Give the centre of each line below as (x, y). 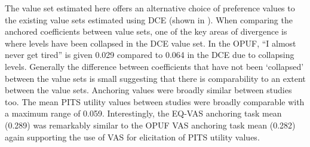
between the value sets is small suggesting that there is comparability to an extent (155, 78)
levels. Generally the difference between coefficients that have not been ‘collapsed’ (154, 66)
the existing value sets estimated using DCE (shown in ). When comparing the (149, 19)
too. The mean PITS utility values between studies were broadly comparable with (155, 101)
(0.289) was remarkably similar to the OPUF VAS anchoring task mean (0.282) (150, 125)
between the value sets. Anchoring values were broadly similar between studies (148, 90)
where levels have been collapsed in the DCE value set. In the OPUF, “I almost (151, 43)
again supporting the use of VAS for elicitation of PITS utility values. (132, 137)
